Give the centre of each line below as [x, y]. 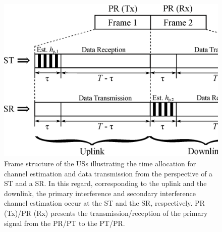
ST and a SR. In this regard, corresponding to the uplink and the [105, 183]
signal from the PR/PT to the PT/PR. [65, 223]
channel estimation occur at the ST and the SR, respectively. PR [104, 203]
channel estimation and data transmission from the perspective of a [108, 173]
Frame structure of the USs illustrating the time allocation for [100, 164]
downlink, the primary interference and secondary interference [100, 193]
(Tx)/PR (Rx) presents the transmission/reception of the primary [106, 213]
